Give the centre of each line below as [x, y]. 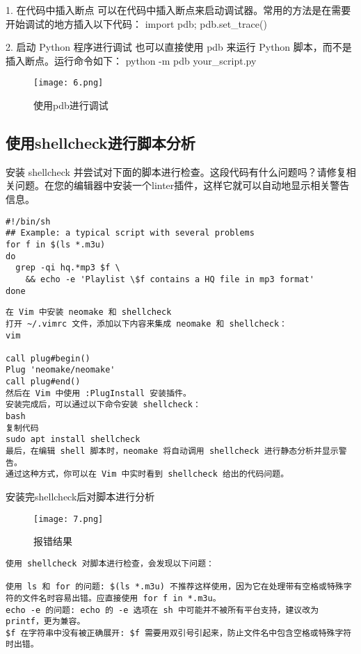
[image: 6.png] [69, 83]
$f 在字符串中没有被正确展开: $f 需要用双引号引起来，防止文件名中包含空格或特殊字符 [179, 633]
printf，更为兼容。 [46, 622]
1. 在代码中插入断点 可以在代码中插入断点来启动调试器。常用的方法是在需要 [178, 10]
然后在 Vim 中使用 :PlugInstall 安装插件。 [98, 393]
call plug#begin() [48, 358]
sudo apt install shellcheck [73, 440]
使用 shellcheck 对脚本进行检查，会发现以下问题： [110, 563]
